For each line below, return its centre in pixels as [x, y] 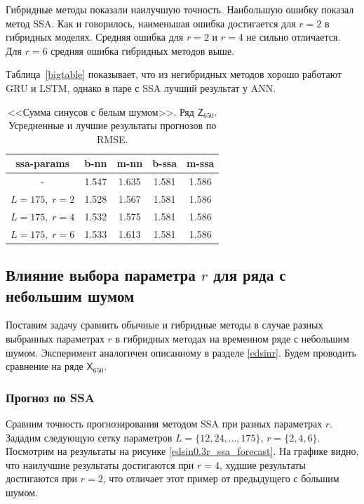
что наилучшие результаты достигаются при [100, 464]
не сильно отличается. [294, 37]
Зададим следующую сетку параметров [89, 437]
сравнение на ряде [45, 366]
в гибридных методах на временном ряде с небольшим [232, 338]
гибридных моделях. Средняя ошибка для [95, 37]
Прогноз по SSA [50, 397]
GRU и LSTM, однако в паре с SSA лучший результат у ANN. [141, 87]
